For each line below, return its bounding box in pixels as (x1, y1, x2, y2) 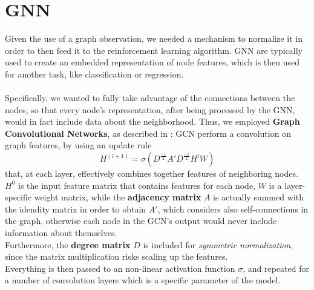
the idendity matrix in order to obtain (5, 202, 146, 215)
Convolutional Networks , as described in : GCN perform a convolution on (5, 127, 291, 139)
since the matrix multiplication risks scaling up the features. (5, 250, 228, 263)
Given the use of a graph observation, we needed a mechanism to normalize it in (5, 32, 303, 45)
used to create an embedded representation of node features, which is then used (5, 56, 300, 68)
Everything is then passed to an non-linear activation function (5, 262, 235, 274)
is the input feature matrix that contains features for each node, (18, 179, 256, 191)
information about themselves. (5, 226, 117, 239)
